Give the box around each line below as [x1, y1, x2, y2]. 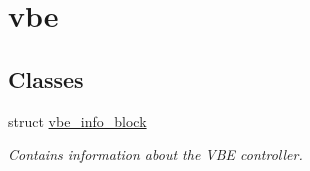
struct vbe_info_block [8, 110, 147, 131]
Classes [8, 63, 84, 94]
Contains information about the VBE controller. [8, 144, 303, 165]
